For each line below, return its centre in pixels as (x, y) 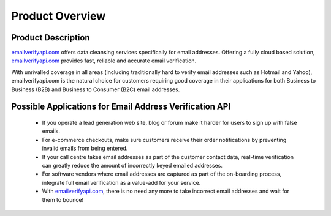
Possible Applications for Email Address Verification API (121, 107)
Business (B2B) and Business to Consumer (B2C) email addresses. (96, 89)
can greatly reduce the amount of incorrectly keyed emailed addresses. (132, 165)
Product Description (51, 38)
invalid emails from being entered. (85, 148)
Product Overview (59, 16)
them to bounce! (63, 199)
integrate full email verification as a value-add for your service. (121, 182)
